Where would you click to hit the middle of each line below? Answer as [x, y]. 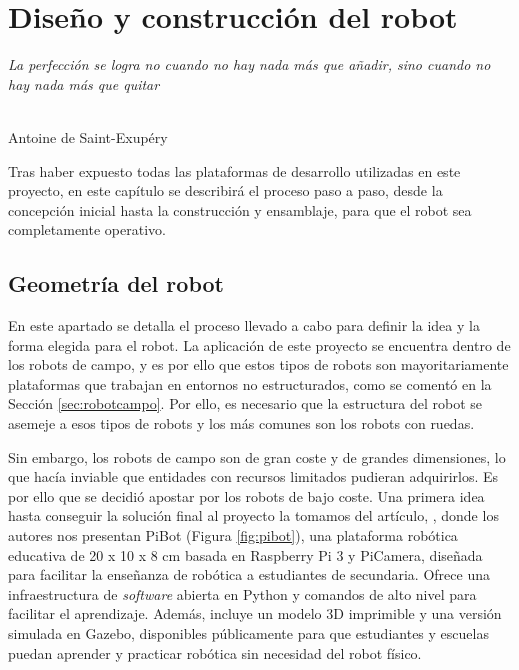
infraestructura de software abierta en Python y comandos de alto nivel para [242, 593]
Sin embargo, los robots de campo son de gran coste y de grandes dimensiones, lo [257, 456]
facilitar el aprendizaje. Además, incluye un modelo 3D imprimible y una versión [255, 613]
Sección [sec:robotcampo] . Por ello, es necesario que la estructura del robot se [245, 403]
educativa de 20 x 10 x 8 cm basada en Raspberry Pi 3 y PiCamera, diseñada [245, 554]
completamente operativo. [87, 229]
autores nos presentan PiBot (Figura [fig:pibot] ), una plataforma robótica [233, 535]
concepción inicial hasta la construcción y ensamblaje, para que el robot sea [240, 209]
